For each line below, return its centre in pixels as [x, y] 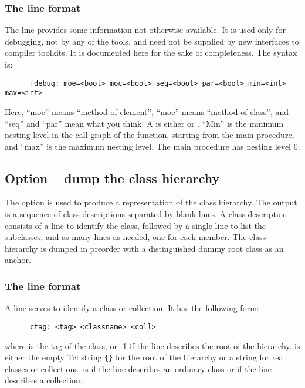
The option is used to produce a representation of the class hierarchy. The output [151, 202]
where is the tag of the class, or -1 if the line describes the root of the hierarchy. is [152, 345]
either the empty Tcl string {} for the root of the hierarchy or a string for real [145, 357]
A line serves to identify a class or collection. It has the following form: [132, 308]
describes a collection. [44, 380]
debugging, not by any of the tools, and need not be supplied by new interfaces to [152, 41]
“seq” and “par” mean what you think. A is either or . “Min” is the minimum [144, 123]
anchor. [18, 260]
